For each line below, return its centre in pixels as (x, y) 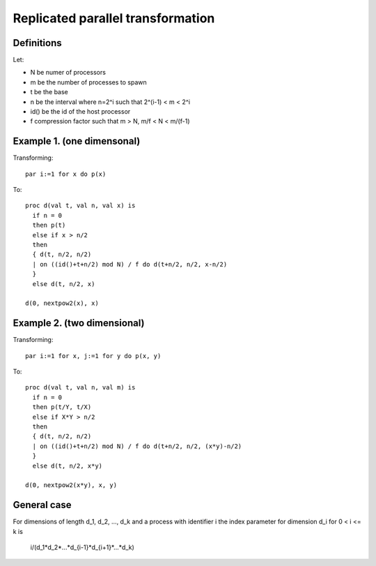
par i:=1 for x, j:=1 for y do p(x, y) (93, 356)
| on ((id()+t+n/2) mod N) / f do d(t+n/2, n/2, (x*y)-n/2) (137, 446)
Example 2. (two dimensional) (79, 323)
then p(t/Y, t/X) (62, 407)
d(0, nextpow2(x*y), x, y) (71, 485)
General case (42, 505)
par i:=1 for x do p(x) (66, 174)
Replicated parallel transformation (114, 18)
